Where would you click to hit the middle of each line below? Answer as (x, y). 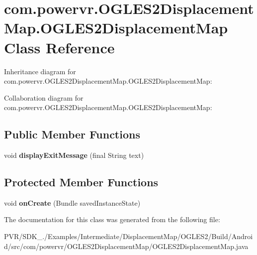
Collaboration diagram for (44, 97)
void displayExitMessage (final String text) (74, 155)
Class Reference (59, 47)
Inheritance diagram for (40, 71)
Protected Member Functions (81, 182)
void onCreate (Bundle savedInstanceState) (72, 202)
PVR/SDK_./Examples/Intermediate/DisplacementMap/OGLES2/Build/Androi (128, 236)
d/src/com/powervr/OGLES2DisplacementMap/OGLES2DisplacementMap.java (126, 246)
